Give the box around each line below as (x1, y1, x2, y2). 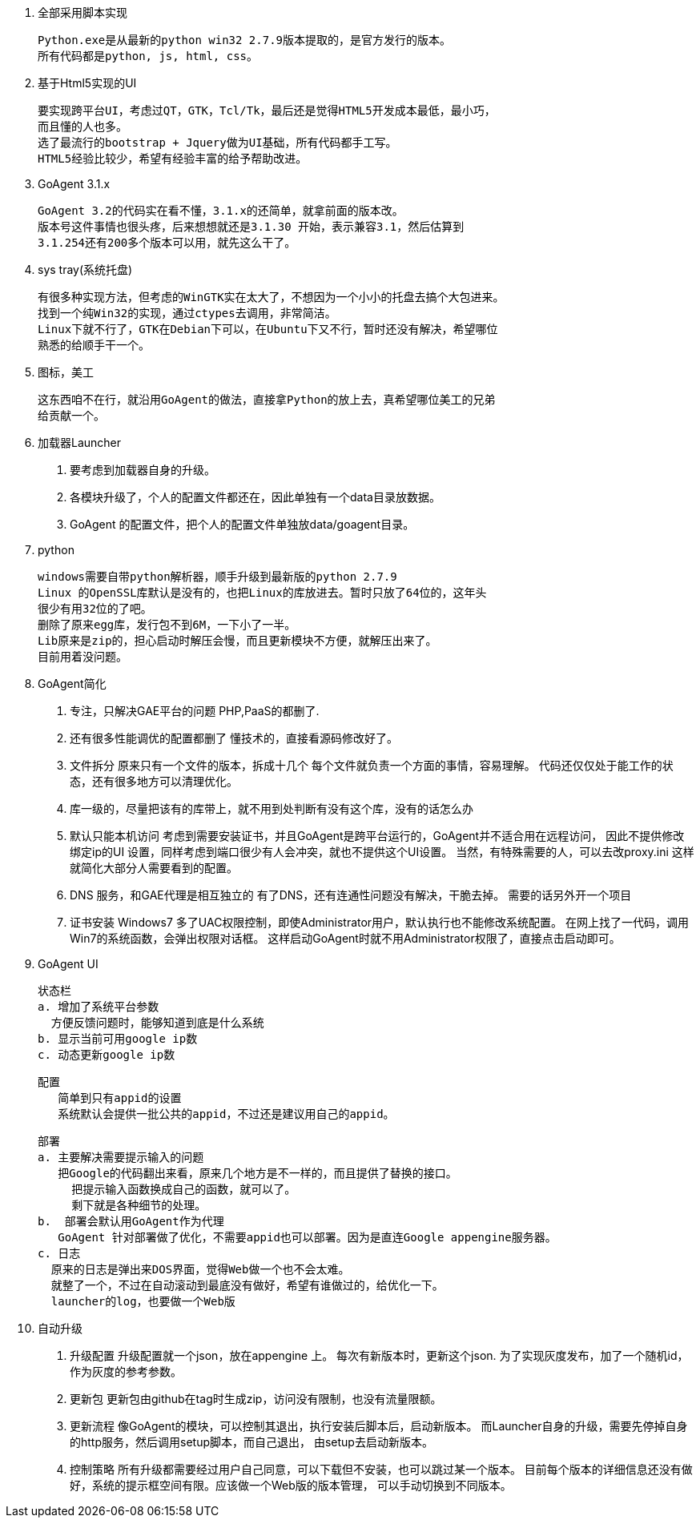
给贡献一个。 (38, 409, 105, 422)
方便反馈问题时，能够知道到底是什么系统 (50, 1016, 264, 1029)
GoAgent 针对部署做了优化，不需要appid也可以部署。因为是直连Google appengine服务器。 (58, 1231, 557, 1244)
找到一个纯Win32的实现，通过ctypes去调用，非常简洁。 (38, 307, 336, 320)
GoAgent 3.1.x (38, 177, 111, 191)
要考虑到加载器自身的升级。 (70, 463, 215, 477)
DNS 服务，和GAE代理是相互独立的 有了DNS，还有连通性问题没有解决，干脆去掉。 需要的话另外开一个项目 (70, 888, 632, 902)
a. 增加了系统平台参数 (38, 1000, 159, 1013)
